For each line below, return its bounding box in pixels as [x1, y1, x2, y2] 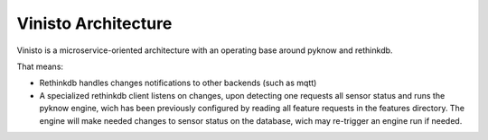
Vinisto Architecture [16, 13, 173, 33]
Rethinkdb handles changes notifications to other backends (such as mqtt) [39, 77, 317, 89]
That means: [16, 61, 63, 72]
